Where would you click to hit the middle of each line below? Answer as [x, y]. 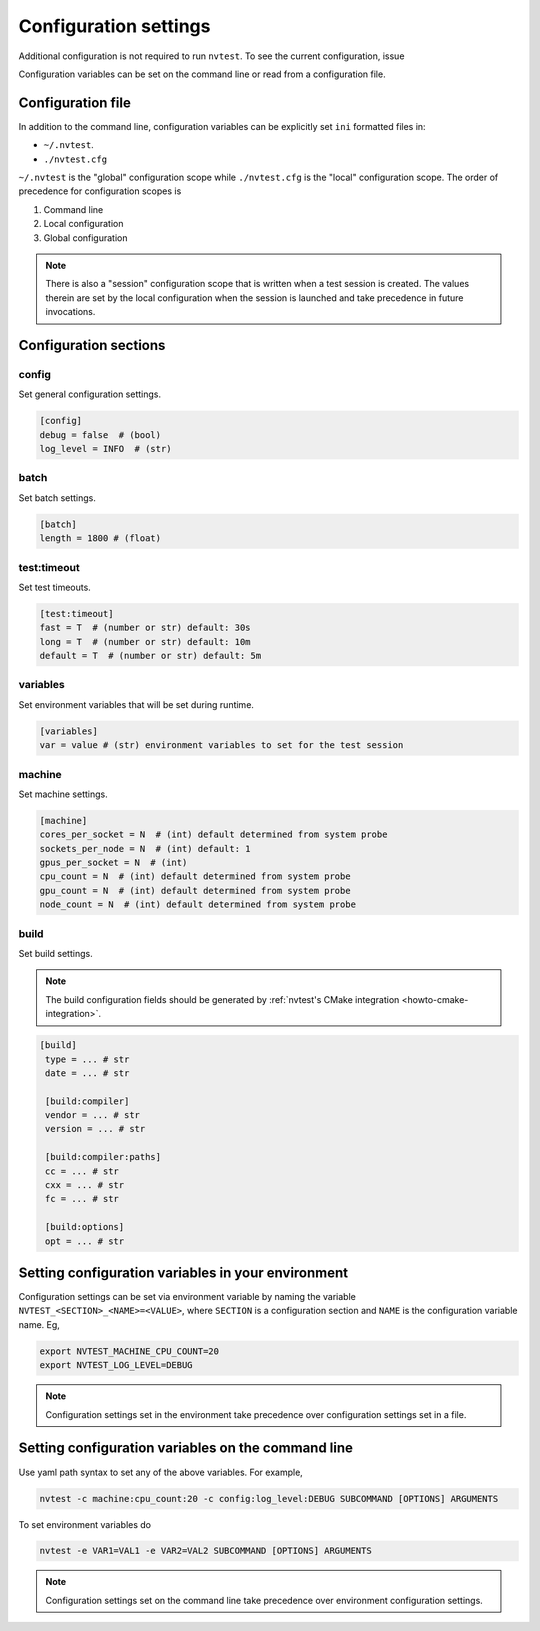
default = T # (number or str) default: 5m [150, 656]
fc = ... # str [82, 1199]
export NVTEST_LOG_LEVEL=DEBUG [116, 1365]
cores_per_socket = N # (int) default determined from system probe [213, 834]
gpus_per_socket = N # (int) [113, 863]
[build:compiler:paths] [103, 1157]
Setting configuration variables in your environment [183, 1273]
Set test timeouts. [55, 587]
